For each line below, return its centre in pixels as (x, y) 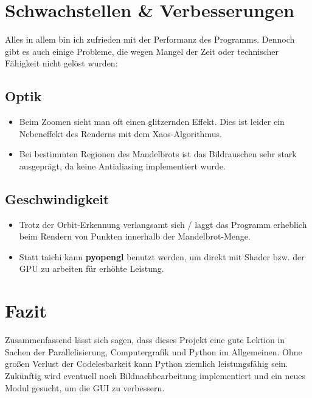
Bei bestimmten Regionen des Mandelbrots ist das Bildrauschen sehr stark (158, 154)
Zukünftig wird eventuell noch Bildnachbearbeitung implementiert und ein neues (155, 375)
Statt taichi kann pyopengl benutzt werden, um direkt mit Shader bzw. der (162, 256)
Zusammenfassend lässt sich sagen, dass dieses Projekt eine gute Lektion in (145, 340)
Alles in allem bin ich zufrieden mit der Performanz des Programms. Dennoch (150, 39)
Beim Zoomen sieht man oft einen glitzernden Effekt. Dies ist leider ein (152, 122)
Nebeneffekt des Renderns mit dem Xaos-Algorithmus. (120, 133)
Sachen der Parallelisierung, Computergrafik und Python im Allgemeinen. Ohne (154, 351)
